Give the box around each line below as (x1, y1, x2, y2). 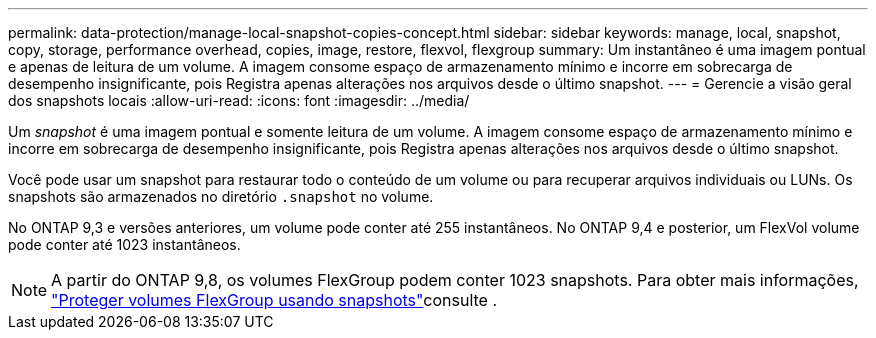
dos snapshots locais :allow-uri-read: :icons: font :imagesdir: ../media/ (8, 92, 470, 109)
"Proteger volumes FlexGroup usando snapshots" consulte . (51, 290, 497, 310)
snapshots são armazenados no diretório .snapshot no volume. (8, 188, 434, 205)
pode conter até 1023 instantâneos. (8, 236, 241, 253)
